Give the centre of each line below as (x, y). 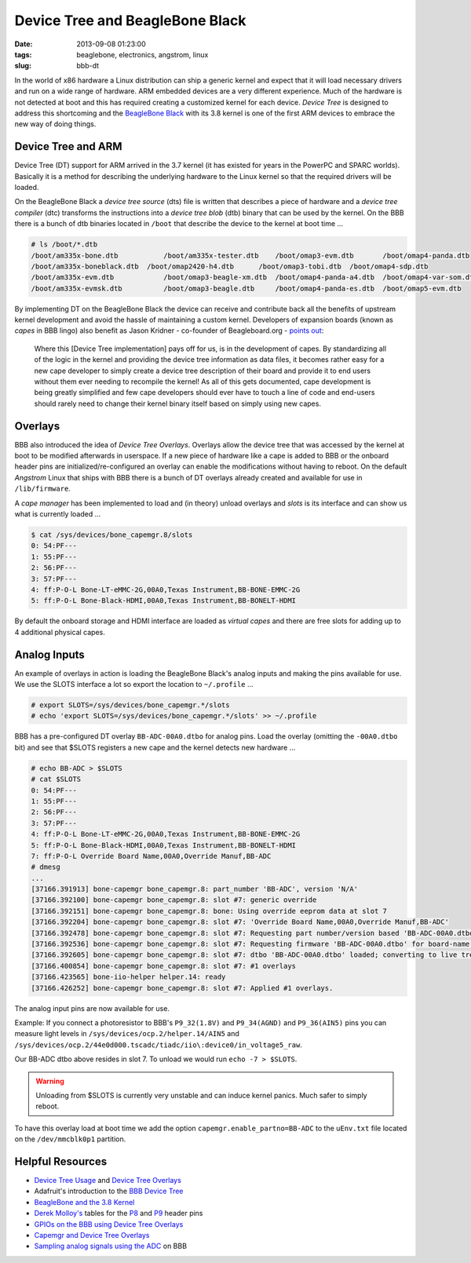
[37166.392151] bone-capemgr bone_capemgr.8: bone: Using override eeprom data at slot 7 (209, 911)
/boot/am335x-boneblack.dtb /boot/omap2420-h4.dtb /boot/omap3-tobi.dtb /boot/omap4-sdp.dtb (230, 266)
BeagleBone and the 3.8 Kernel (84, 1202)
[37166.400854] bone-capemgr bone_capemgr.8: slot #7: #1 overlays (164, 966)
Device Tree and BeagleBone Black (130, 20)
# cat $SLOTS (56, 779)
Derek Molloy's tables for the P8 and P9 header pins (119, 1214)
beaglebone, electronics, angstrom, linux (142, 54)
